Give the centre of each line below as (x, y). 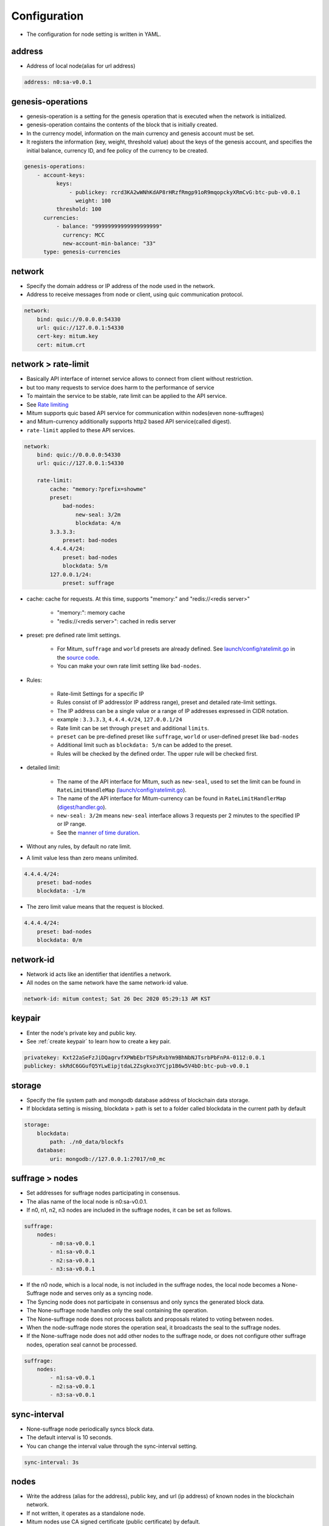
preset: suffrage (88, 583)
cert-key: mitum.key (68, 336)
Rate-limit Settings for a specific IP (101, 694)
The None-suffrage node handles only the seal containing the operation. (117, 1311)
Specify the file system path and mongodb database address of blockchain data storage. (138, 1100)
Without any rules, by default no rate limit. (79, 847)
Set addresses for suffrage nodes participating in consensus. (103, 1193)
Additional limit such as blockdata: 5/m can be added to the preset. (145, 745)
